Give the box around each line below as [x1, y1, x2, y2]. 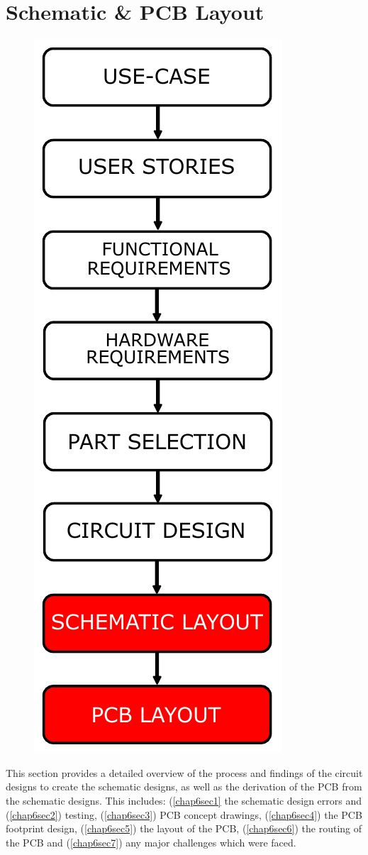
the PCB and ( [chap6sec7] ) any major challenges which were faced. [6, 834, 296, 849]
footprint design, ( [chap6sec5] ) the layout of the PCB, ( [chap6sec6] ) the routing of [6, 821, 362, 836]
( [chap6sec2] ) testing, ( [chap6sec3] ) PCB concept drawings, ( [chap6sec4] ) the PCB [6, 807, 362, 822]
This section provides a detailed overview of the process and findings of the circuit [6, 765, 363, 780]
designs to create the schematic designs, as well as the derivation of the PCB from [6, 779, 362, 794]
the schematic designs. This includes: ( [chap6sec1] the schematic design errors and [6, 793, 362, 807]
